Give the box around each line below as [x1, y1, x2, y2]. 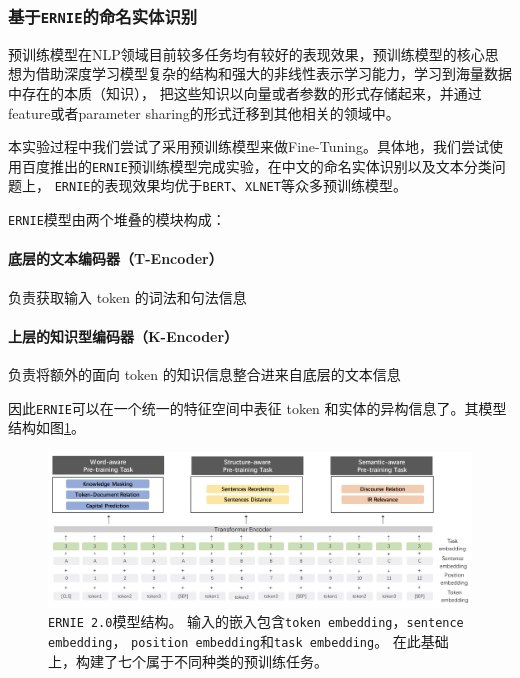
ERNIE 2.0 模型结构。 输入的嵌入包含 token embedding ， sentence [48, 611, 464, 632]
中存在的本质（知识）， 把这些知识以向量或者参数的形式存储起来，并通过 [8, 82, 482, 103]
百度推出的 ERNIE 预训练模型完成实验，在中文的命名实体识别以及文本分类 [21, 155, 492, 176]
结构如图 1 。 [8, 417, 85, 438]
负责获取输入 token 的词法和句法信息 [8, 286, 247, 307]
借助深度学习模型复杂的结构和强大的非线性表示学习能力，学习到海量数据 [35, 63, 512, 84]
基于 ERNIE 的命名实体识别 [8, 3, 198, 28]
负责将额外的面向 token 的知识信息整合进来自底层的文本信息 [8, 363, 401, 384]
